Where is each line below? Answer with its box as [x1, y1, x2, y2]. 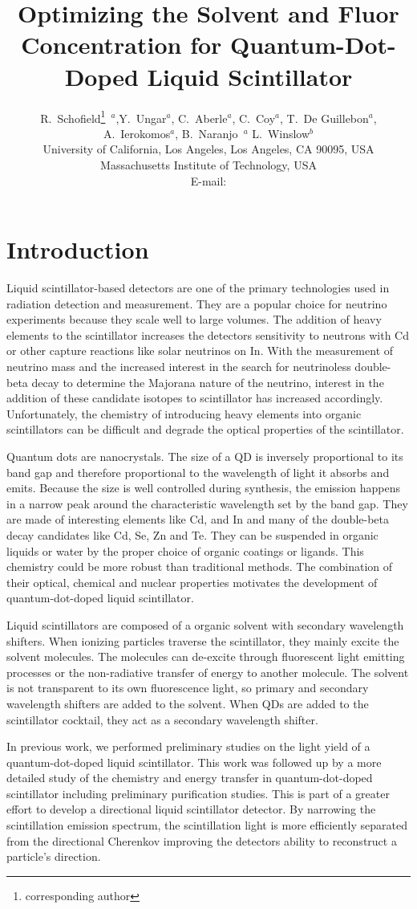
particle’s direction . [6, 848, 101, 865]
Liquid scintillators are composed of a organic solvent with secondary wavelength [6, 616, 404, 633]
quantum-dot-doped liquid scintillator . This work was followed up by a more [6, 753, 382, 770]
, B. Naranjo [175, 124, 238, 141]
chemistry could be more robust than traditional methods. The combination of [6, 558, 393, 575]
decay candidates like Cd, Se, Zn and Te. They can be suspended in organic [6, 526, 379, 543]
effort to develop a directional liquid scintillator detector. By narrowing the [6, 801, 376, 817]
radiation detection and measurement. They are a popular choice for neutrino [6, 295, 387, 312]
